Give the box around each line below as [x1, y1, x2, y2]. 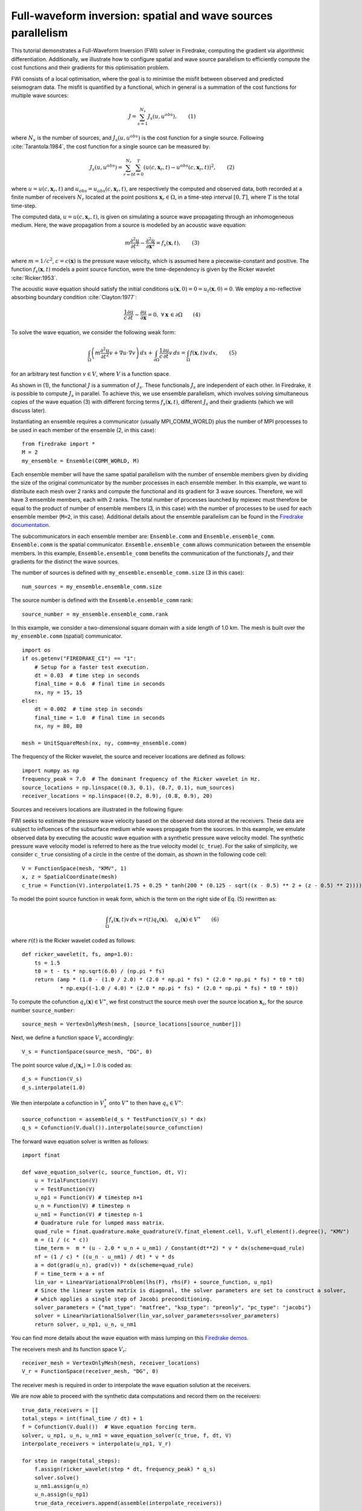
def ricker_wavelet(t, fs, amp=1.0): [22, 951, 134, 958]
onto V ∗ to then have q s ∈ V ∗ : [109, 1099, 183, 1108]
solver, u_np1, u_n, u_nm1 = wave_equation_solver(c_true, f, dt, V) [22, 1432, 232, 1438]
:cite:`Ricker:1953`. [11, 274, 57, 281]
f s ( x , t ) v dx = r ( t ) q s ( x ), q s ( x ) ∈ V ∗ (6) [109, 915, 220, 924]
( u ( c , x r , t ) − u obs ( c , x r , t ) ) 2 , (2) [143, 163, 235, 172]
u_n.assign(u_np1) [34, 1491, 89, 1498]
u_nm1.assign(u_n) [34, 1483, 89, 1490]
